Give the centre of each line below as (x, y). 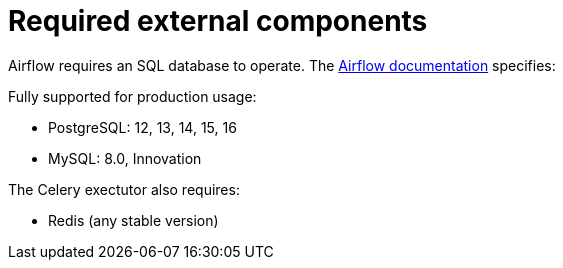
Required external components (218, 21)
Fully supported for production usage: (132, 96)
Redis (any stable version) (133, 220)
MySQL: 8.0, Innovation (125, 158)
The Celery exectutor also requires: (124, 189)
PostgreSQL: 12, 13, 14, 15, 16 (142, 127)
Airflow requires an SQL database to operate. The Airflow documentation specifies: (282, 65)
